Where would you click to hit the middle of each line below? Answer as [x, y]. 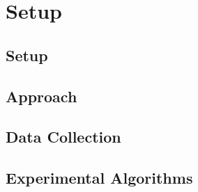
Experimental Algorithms [99, 178]
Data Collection [63, 137]
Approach [41, 96]
